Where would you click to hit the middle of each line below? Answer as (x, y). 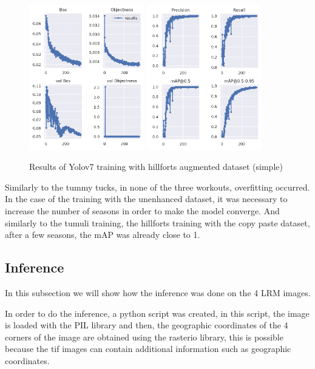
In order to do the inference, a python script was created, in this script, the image (157, 313)
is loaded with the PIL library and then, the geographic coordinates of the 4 (147, 325)
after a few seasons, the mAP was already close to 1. (103, 235)
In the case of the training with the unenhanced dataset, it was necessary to (146, 199)
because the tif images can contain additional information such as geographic (148, 349)
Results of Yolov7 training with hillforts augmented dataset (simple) (156, 167)
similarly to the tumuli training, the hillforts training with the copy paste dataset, (157, 222)
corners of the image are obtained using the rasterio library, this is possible (144, 337)
